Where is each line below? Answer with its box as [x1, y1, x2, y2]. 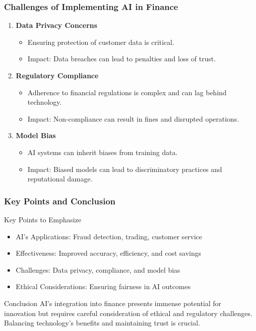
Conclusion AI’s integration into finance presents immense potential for [4, 298, 222, 308]
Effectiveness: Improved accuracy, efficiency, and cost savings [15, 248, 201, 258]
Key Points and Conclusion [4, 194, 116, 207]
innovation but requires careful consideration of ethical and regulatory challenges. [4, 308, 253, 318]
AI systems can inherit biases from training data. [27, 147, 178, 157]
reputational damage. [27, 173, 93, 184]
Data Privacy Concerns [15, 20, 98, 30]
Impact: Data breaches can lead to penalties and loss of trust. [27, 53, 216, 64]
